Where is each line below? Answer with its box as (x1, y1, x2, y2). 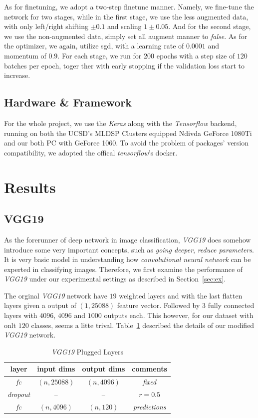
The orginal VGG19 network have (4, 290, 107, 300)
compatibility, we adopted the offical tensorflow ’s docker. (4, 147, 178, 157)
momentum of (4, 50, 46, 60)
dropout (7, 389, 30, 399)
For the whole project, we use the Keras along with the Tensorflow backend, (4, 117, 237, 128)
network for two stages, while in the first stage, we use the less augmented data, (4, 11, 249, 21)
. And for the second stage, (168, 21, 251, 31)
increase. (4, 70, 30, 80)
